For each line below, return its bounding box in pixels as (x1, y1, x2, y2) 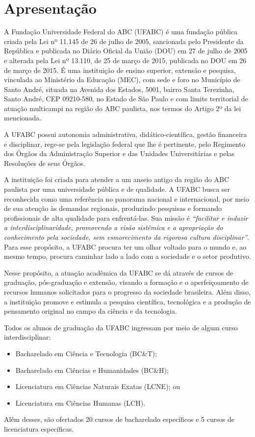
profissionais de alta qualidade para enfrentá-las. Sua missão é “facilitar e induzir (4, 212, 248, 223)
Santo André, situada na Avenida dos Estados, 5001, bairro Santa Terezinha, (4, 84, 234, 94)
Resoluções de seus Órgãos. (4, 158, 85, 168)
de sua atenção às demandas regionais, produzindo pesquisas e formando (4, 203, 222, 213)
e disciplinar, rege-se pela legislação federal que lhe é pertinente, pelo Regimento (4, 138, 245, 149)
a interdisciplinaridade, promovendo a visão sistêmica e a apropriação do (4, 222, 223, 232)
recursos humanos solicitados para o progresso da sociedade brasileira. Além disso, (4, 286, 251, 297)
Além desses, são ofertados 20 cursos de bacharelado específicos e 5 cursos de (4, 414, 234, 424)
